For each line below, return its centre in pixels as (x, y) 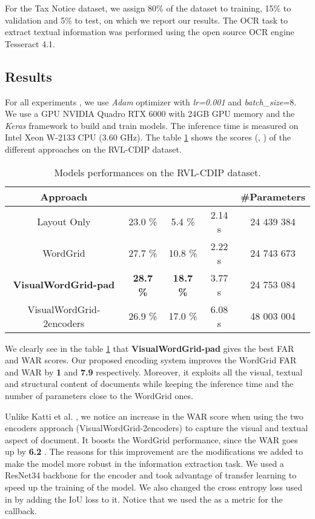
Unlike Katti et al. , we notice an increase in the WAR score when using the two (154, 416)
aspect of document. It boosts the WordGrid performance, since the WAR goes (151, 439)
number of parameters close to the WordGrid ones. (99, 395)
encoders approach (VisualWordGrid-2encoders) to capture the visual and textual (157, 428)
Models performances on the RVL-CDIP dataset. (157, 172)
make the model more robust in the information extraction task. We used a (144, 463)
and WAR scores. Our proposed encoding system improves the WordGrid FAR (151, 360)
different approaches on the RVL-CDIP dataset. (93, 149)
